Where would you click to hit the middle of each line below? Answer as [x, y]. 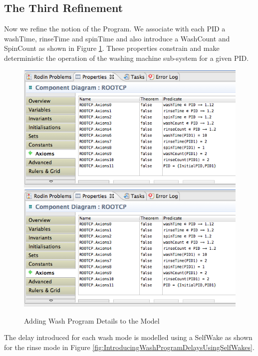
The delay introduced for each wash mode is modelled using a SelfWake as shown [128, 337]
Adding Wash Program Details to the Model [92, 320]
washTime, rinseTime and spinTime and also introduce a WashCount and [117, 38]
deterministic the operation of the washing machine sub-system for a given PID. [127, 58]
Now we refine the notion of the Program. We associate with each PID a [115, 29]
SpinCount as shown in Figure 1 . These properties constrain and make [112, 48]
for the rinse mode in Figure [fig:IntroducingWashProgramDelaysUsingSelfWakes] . [129, 347]
